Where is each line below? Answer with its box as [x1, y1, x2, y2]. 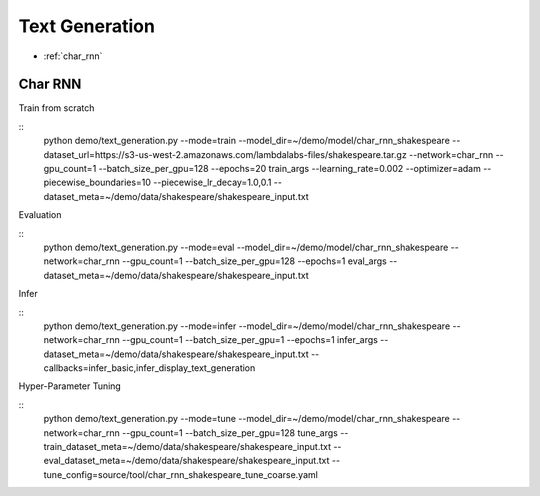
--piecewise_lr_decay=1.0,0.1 [153, 176, 272, 189]
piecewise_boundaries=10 [43, 176, 152, 189]
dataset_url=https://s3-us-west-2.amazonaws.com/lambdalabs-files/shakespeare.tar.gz [43, 148, 407, 160]
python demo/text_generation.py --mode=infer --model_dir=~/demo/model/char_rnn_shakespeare [43, 320, 451, 332]
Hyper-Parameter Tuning [18, 380, 122, 392]
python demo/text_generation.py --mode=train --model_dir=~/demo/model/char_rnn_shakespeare [43, 135, 450, 147]
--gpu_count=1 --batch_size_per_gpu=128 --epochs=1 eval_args [121, 255, 387, 267]
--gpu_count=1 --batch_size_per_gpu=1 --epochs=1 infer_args [121, 334, 379, 346]
